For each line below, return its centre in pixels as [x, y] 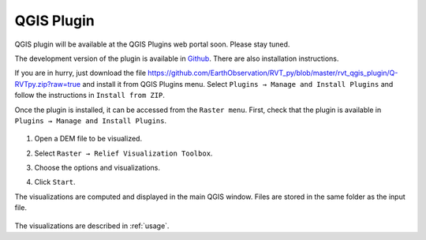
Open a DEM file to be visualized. [88, 139]
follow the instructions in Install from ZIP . [90, 96]
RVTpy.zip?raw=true [48, 84]
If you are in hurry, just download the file [80, 73]
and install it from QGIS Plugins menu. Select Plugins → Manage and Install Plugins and [238, 84]
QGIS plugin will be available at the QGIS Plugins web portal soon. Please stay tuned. [152, 44]
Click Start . [55, 182]
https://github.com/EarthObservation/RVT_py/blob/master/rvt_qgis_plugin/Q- [273, 73]
